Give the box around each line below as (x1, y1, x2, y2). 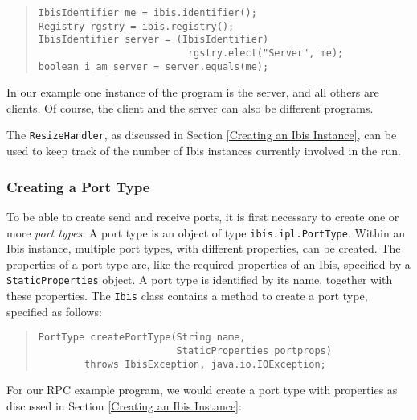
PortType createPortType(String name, (38, 331, 246, 344)
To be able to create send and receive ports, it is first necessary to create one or (6, 208, 399, 224)
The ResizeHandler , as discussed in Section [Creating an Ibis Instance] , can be (6, 126, 397, 143)
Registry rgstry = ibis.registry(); (38, 20, 235, 32)
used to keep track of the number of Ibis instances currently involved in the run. (6, 142, 401, 159)
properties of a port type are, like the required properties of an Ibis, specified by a (6, 255, 411, 272)
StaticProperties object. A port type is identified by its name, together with (6, 271, 393, 288)
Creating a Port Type (6, 176, 150, 196)
